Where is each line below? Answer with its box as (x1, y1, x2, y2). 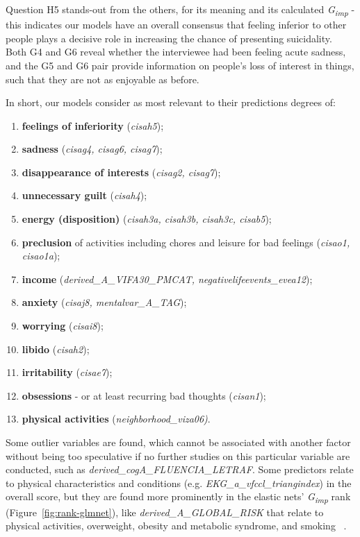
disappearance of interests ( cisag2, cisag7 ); (22, 164, 221, 179)
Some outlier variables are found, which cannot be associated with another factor (6, 435, 351, 449)
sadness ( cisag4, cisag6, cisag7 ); (22, 142, 163, 156)
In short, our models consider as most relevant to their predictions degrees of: (6, 95, 336, 110)
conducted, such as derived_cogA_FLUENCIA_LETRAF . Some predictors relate (6, 462, 354, 477)
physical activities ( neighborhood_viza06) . (22, 411, 211, 426)
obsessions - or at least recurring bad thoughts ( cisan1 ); (22, 388, 266, 402)
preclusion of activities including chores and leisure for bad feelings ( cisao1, (22, 235, 350, 249)
